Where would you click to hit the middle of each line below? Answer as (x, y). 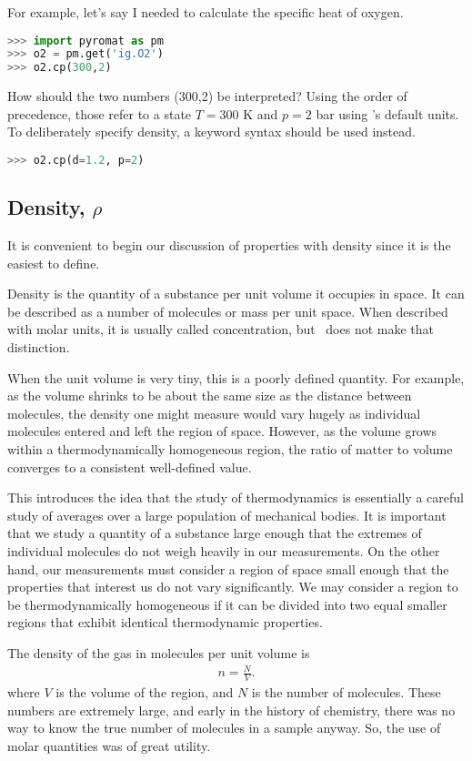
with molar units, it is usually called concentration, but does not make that (221, 329)
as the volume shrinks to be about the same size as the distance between (210, 396)
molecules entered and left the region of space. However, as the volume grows (222, 431)
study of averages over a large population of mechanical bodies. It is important (227, 515)
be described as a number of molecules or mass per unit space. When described (228, 311)
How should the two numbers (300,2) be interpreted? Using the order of (207, 96)
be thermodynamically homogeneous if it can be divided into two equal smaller (227, 604)
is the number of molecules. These (346, 691)
